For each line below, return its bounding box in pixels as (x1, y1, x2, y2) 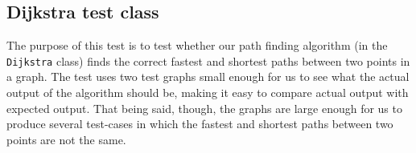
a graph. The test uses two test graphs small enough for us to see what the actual (6, 68, 410, 85)
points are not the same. (6, 131, 126, 147)
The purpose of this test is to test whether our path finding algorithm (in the (6, 37, 388, 54)
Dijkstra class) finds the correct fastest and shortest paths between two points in (6, 52, 410, 69)
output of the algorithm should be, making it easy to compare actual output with (6, 84, 409, 101)
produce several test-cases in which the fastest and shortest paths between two (6, 115, 393, 132)
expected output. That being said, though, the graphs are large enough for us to (6, 99, 402, 116)
